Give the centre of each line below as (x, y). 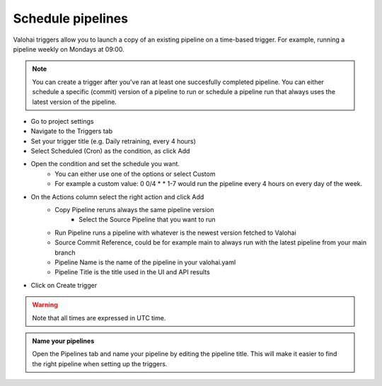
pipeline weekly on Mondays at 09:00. (69, 49)
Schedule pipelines (71, 18)
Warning (45, 305)
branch (65, 252)
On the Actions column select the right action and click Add (117, 197)
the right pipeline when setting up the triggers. (100, 363)
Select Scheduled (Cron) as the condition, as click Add (110, 151)
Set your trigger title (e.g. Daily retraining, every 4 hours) (113, 141)
